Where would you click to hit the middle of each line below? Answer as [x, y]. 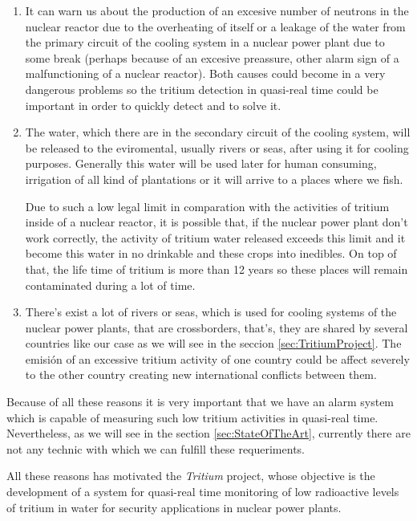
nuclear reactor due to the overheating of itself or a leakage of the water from [215, 26]
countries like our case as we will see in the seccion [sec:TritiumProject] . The [213, 343]
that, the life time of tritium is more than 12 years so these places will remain [217, 269]
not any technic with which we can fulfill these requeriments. [156, 448]
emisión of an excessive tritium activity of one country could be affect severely [217, 358]
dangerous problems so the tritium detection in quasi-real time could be [202, 89]
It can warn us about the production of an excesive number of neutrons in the [217, 10]
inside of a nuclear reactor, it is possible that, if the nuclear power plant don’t [217, 222]
